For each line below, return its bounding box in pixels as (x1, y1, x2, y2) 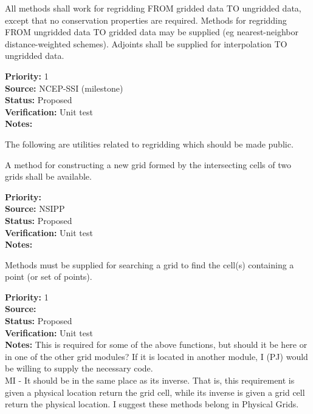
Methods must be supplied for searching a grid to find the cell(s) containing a (5, 258, 294, 271)
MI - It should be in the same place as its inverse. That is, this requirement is (5, 374, 295, 387)
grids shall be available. (5, 170, 92, 183)
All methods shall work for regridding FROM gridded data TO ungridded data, (5, 2, 301, 14)
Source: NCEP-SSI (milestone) (5, 81, 123, 94)
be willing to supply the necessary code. (5, 362, 153, 375)
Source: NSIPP (5, 202, 65, 215)
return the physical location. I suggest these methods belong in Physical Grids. (5, 398, 299, 410)
